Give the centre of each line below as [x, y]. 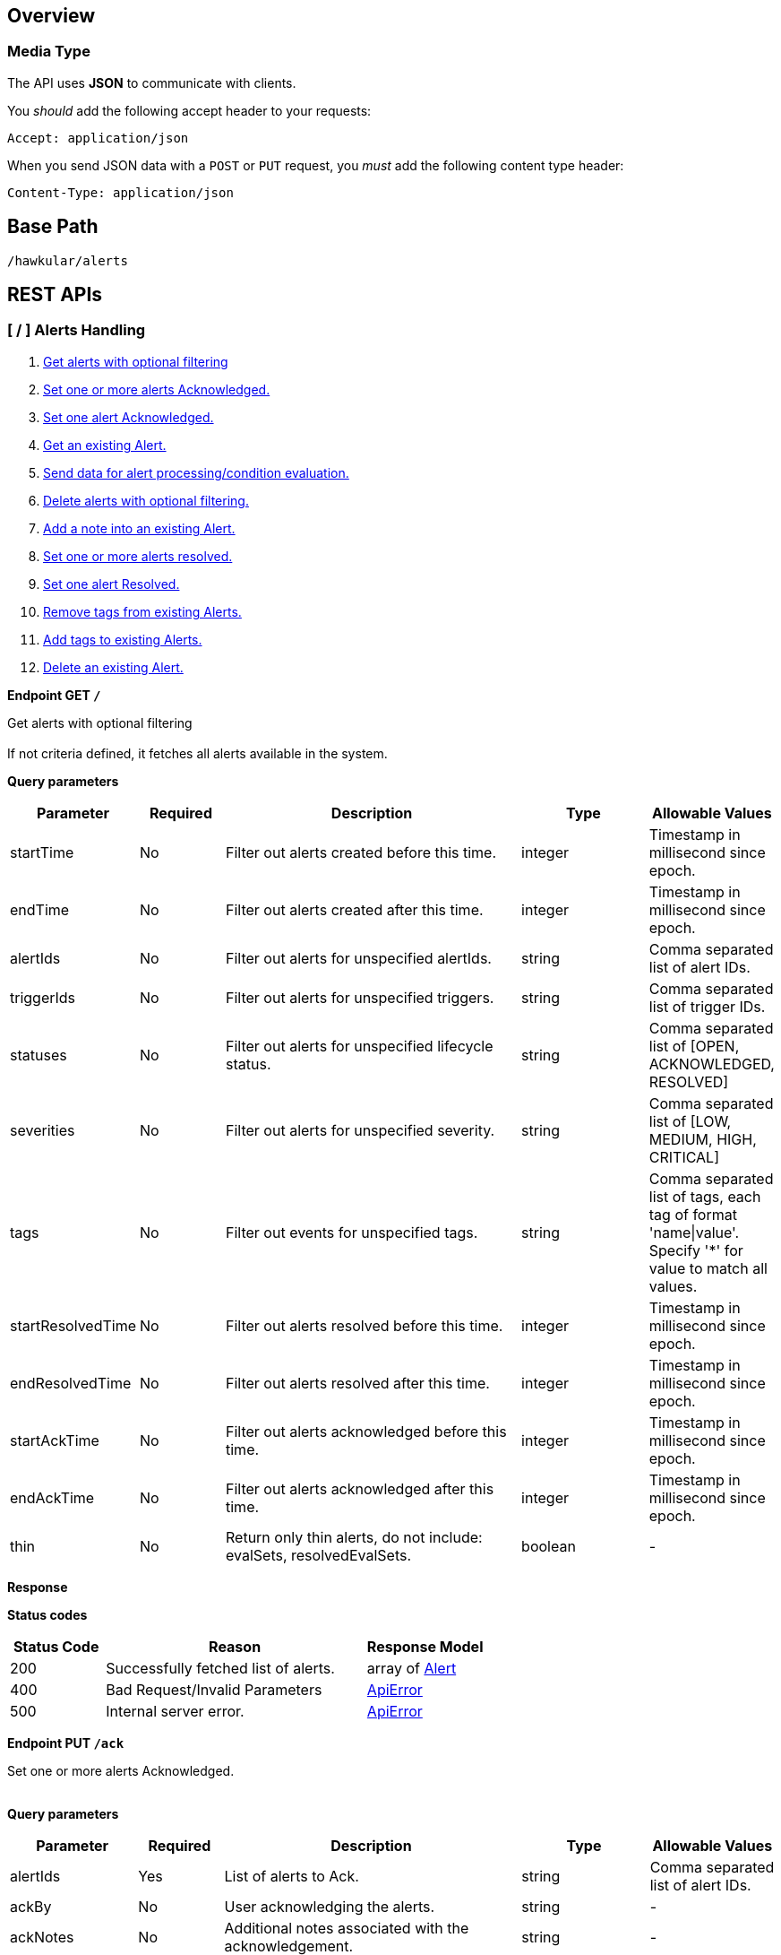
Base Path [53, 227]
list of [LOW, [690, 1121]
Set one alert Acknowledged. [129, 417]
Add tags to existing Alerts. [123, 639]
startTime [42, 852]
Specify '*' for [696, 1250]
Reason [235, 1646]
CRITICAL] [684, 1157]
